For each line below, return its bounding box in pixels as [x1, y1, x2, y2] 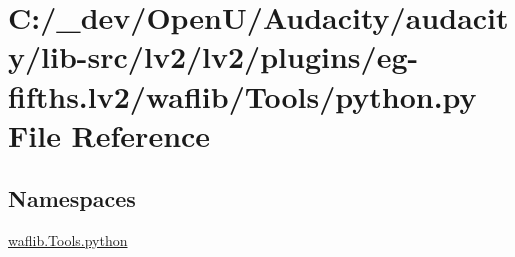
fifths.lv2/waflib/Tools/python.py [8, 75, 477, 116]
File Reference [8, 114, 211, 155]
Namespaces [8, 183, 136, 214]
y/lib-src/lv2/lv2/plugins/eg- [8, 36, 419, 77]
